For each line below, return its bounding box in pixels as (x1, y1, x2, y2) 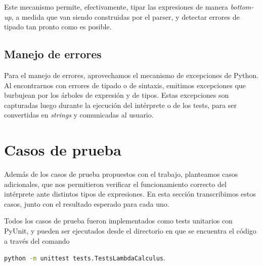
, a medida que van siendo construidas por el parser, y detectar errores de (11, 11, 240, 22)
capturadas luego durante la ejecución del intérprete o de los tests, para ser (4, 99, 237, 110)
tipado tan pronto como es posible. (4, 21, 112, 32)
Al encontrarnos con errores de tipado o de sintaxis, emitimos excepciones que (4, 80, 246, 90)
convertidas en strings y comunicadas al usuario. (4, 109, 154, 120)
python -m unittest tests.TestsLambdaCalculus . (4, 252, 165, 263)
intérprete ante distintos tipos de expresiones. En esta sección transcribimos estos (4, 188, 256, 199)
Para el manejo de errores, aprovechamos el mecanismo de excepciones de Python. (4, 69, 258, 80)
